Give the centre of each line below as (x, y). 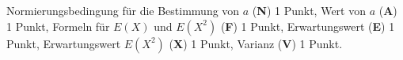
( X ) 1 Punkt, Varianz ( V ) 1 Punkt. (256, 43)
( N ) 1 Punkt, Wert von (309, 10)
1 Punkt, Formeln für (58, 26)
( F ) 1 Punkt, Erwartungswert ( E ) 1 (308, 26)
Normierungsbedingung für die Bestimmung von (123, 10)
